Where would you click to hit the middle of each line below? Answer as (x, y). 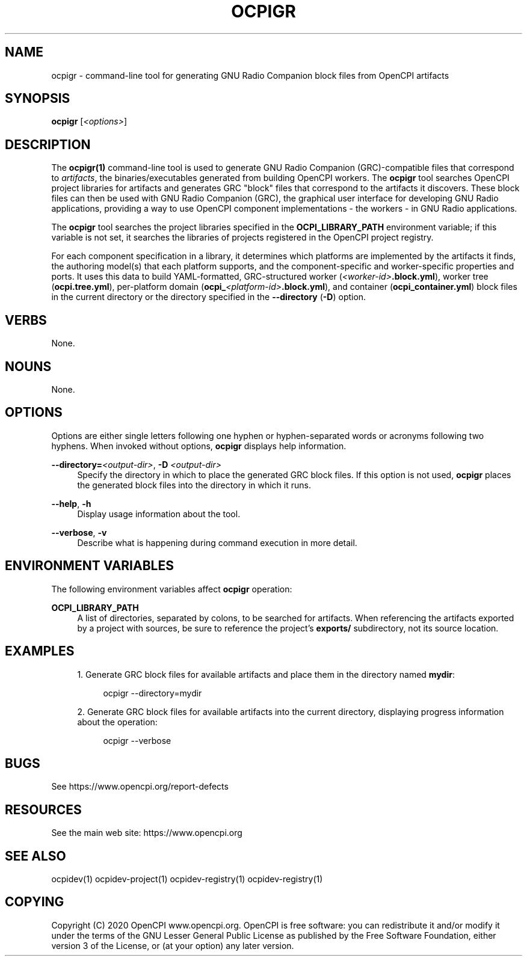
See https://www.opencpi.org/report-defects (140, 787)
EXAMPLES (40, 651)
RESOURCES (43, 809)
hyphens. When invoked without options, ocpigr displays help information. (199, 446)
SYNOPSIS (38, 99)
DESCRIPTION (48, 144)
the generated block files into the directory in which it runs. (194, 485)
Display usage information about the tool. (159, 514)
